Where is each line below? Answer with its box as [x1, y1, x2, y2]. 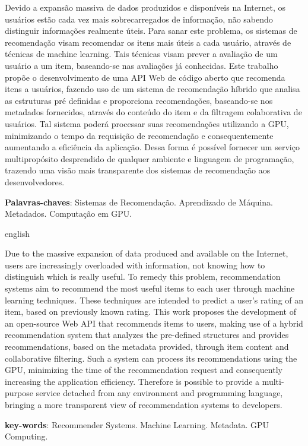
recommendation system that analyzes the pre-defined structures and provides [5, 328, 289, 341]
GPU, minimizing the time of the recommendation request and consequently [5, 363, 282, 376]
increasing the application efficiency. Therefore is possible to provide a [5, 375, 260, 387]
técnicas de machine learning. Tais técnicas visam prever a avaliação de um [5, 48, 278, 60]
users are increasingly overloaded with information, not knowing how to [5, 258, 265, 271]
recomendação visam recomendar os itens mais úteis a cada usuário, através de [5, 36, 291, 48]
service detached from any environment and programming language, [36, 387, 283, 399]
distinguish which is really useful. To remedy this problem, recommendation [5, 270, 281, 283]
